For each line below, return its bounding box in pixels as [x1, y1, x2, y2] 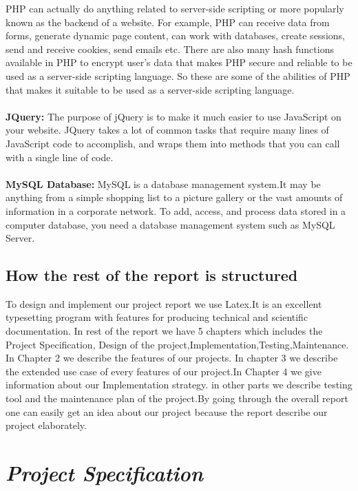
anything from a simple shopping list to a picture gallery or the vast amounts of [6, 190, 343, 205]
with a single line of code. [6, 149, 114, 164]
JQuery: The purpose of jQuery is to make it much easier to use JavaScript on [6, 109, 341, 123]
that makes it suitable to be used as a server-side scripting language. [6, 82, 295, 96]
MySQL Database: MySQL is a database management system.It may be [6, 176, 321, 191]
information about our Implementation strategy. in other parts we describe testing [6, 377, 352, 392]
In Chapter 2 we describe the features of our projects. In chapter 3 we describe [6, 351, 338, 365]
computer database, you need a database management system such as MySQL [6, 217, 335, 231]
